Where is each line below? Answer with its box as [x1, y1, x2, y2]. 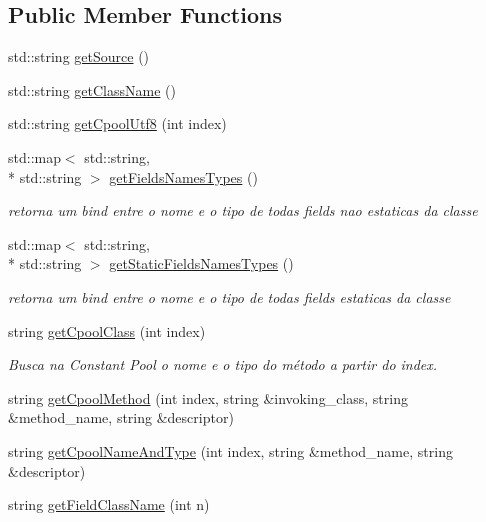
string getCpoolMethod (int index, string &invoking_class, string [8, 387, 408, 408]
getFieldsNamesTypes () [109, 166, 258, 187]
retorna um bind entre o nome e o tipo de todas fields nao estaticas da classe [8, 200, 478, 221]
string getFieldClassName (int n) [8, 494, 210, 515]
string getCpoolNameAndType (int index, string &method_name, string [8, 440, 453, 461]
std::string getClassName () [8, 79, 176, 100]
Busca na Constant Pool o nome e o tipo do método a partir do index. [8, 354, 438, 375]
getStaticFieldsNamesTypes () [109, 253, 294, 274]
